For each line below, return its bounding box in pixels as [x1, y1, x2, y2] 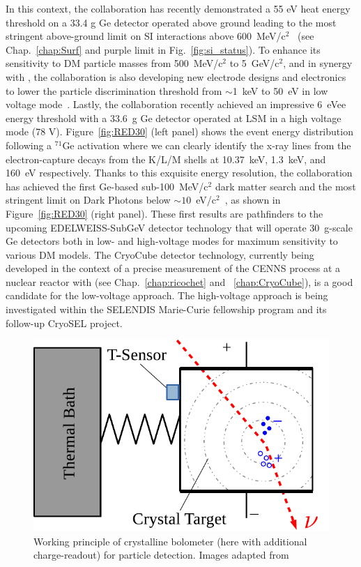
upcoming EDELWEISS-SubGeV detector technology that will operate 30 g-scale [6, 220, 353, 234]
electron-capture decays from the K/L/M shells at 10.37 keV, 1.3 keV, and [6, 151, 326, 166]
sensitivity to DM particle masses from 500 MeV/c [6, 56, 223, 70]
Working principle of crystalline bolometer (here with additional [33, 534, 307, 548]
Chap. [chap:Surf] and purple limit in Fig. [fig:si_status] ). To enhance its [6, 42, 321, 56]
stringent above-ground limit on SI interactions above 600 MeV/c [6, 29, 286, 43]
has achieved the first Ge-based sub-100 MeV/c [6, 179, 208, 193]
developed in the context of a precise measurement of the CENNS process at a [6, 261, 341, 275]
